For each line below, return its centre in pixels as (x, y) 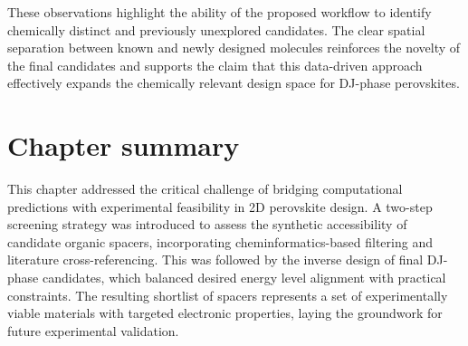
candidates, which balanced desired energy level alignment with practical (244, 278)
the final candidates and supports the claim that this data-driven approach (215, 65)
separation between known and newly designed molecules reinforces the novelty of (234, 48)
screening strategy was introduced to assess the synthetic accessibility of (207, 224)
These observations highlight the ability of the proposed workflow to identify (220, 12)
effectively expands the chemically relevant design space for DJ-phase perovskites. (234, 83)
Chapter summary (124, 145)
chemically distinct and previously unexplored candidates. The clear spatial (216, 29)
